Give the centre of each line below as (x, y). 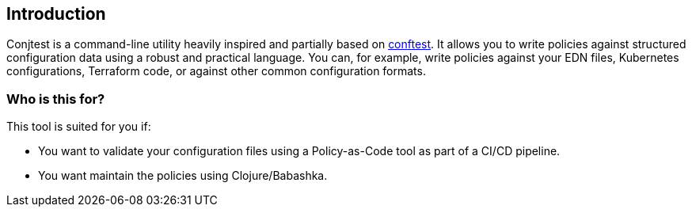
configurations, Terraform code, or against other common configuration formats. (216, 71)
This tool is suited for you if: (79, 127)
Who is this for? (56, 99)
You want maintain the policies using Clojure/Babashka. (183, 176)
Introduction (56, 14)
